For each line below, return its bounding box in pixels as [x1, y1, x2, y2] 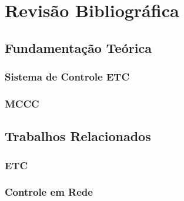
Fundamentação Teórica [5, 38, 152, 56]
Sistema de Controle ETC [5, 69, 130, 84]
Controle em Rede [5, 185, 93, 199]
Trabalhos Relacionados [5, 127, 151, 145]
